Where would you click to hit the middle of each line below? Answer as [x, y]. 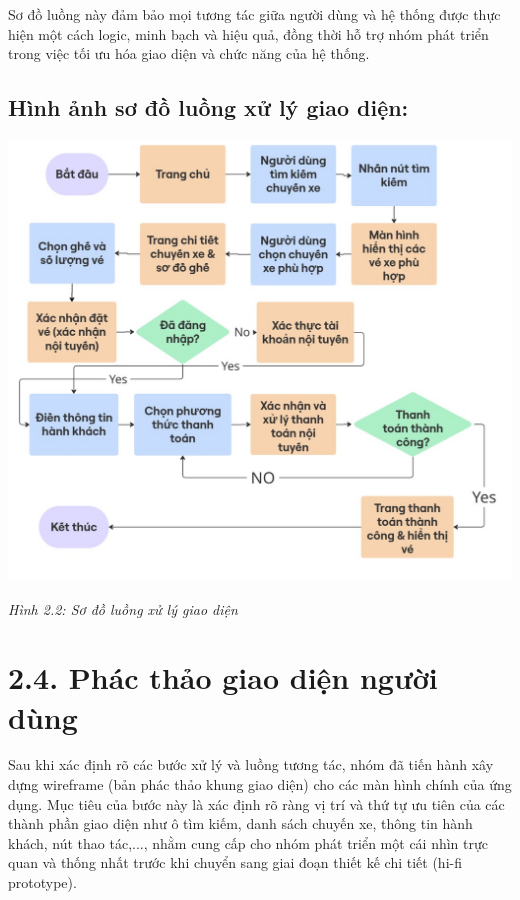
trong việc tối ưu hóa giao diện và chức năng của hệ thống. [189, 53]
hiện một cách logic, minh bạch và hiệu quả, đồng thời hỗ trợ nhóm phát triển [248, 33]
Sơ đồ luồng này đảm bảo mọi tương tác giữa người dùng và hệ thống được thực [254, 14]
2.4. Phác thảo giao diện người [223, 677]
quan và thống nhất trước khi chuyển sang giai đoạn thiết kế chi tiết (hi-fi [235, 862]
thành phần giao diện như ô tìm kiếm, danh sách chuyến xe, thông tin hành [240, 823]
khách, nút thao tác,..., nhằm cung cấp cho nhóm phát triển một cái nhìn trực [248, 842]
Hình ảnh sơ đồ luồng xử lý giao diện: [208, 107]
